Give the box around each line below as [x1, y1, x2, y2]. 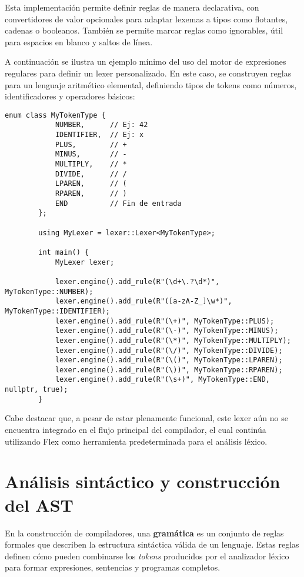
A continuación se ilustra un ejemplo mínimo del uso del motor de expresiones [5, 55, 286, 68]
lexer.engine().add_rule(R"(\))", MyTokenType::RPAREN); [55, 365, 283, 374]
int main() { [38, 248, 89, 256]
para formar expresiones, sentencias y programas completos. [5, 561, 221, 573]
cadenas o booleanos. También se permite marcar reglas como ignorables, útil [5, 24, 283, 36]
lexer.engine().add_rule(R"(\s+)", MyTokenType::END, [55, 375, 270, 384]
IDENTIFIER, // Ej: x [55, 131, 144, 139]
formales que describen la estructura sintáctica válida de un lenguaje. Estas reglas [5, 538, 299, 551]
